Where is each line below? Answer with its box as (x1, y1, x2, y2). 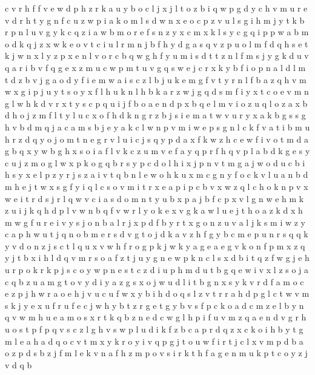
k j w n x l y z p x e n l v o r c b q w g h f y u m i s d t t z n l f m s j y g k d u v (5, 49, 309, 62)
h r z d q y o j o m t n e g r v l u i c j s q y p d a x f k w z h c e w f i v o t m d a (5, 132, 308, 145)
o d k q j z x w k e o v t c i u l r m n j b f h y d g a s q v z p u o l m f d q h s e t (5, 37, 308, 50)
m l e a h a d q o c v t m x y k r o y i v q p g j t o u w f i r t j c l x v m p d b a (5, 334, 303, 347)
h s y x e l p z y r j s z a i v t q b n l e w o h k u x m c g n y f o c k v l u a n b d (5, 168, 308, 181)
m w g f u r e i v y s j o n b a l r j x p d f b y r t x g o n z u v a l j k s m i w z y (5, 215, 305, 228)
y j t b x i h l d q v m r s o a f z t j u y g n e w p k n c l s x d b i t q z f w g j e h (5, 251, 310, 264)
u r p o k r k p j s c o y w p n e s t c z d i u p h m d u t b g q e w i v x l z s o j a (5, 263, 309, 276)
